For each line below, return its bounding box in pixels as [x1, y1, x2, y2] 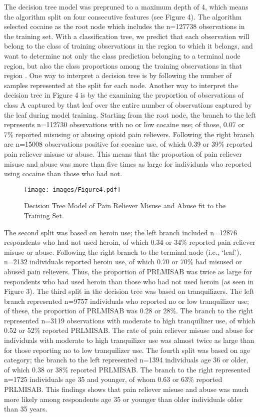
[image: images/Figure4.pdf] [24, 186, 121, 193]
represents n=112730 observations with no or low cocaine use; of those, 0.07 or [4, 119, 244, 130]
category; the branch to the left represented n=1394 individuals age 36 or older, [4, 354, 248, 365]
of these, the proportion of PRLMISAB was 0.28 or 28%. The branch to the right [4, 305, 253, 316]
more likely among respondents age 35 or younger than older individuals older [4, 393, 243, 404]
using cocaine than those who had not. [4, 168, 122, 179]
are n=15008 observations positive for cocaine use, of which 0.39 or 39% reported [4, 139, 253, 149]
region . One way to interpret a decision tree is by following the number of [4, 70, 232, 81]
